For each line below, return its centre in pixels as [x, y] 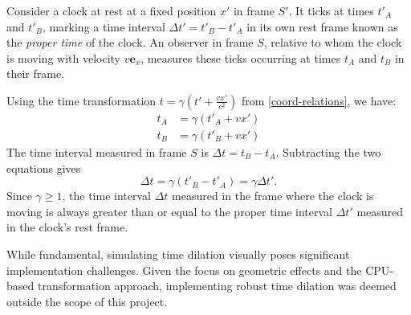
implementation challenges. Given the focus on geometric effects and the [184, 270]
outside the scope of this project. [87, 301]
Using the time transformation [81, 100]
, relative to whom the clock [333, 42]
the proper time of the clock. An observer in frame [130, 42]
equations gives [44, 168]
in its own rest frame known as [322, 26]
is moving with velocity [64, 57]
